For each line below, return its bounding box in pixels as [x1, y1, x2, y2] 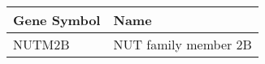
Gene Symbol [13, 11, 101, 29]
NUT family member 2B [113, 35, 252, 53]
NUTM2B [13, 35, 70, 53]
